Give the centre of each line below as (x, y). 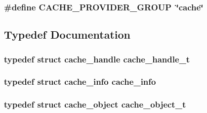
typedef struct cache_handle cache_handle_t (97, 59)
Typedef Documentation (67, 34)
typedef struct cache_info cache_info (80, 82)
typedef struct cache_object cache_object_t (95, 104)
